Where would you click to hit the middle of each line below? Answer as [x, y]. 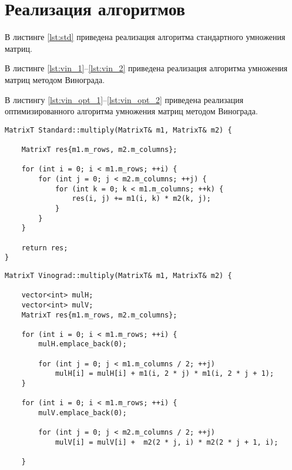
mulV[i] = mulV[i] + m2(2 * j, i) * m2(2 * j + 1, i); [167, 443]
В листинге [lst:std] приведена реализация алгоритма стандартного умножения [145, 37]
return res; [45, 248]
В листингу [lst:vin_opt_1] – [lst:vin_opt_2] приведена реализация [124, 99]
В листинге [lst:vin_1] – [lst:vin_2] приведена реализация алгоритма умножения [146, 68]
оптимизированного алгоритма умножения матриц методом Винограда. [131, 111]
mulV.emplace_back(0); [83, 413]
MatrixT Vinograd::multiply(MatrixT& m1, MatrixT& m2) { [118, 275]
